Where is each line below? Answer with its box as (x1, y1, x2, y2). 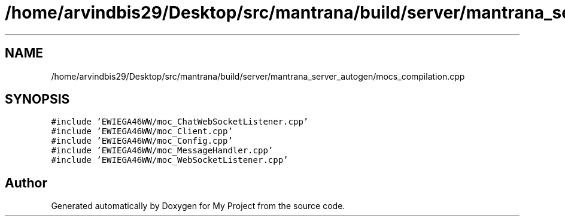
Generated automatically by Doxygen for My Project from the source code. (51, 201, 345, 211)
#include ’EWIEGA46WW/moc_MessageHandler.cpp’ (51, 146, 274, 156)
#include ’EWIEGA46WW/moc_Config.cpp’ (51, 136, 233, 146)
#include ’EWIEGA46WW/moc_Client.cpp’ (51, 126, 233, 137)
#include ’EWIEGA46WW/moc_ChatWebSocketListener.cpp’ (51, 117, 309, 127)
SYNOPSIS (5, 92, 70, 107)
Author (5, 175, 47, 190)
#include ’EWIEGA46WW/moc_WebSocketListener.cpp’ (51, 155, 288, 165)
